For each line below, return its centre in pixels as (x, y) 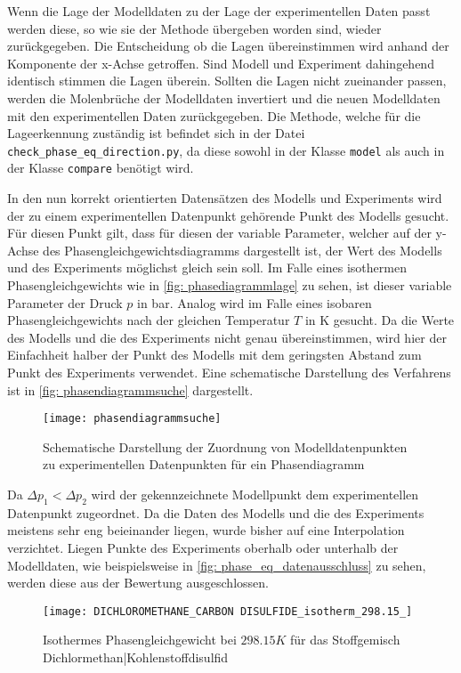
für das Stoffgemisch (345, 640)
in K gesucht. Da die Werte (380, 320)
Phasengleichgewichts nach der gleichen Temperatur (149, 320)
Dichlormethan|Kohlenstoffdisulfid (136, 657)
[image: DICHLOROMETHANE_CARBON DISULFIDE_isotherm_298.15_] (228, 611)
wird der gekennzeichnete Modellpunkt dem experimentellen (255, 495)
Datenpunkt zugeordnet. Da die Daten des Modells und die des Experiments (216, 512)
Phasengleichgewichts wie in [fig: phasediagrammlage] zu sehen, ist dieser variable (230, 285)
